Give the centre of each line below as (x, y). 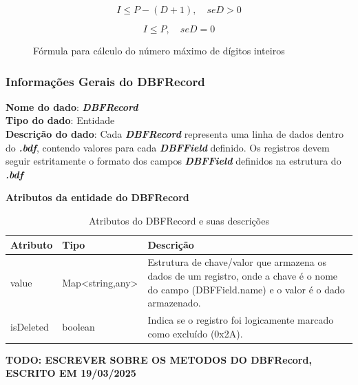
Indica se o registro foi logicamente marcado (241, 320)
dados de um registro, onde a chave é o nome (243, 275)
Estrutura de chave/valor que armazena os (237, 262)
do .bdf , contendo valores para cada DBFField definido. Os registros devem (168, 147)
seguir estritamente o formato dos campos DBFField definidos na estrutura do (173, 161)
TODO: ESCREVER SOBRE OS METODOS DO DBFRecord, (159, 359)
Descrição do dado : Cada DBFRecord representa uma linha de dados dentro (175, 134)
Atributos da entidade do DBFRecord (97, 197)
